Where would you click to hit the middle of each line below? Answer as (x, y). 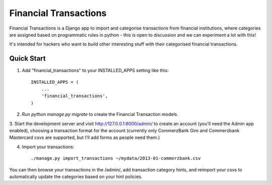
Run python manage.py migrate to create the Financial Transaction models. (100, 114)
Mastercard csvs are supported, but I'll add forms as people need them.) (85, 137)
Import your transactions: (48, 147)
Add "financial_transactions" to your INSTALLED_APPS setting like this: (95, 71)
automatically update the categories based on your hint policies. (76, 176)
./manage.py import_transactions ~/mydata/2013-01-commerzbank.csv (116, 158)
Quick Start (27, 58)
